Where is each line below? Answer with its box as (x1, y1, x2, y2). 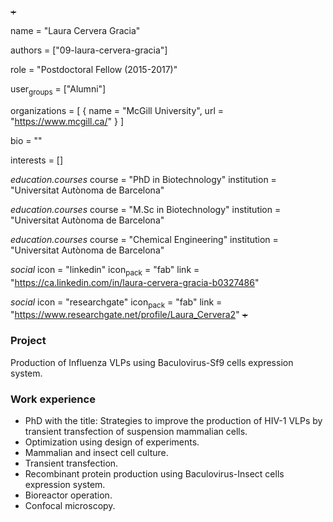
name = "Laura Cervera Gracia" (10, 25, 141, 36)
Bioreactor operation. (24, 489, 113, 501)
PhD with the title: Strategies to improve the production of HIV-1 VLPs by (24, 414, 323, 426)
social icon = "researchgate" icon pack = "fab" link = (10, 296, 223, 310)
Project (10, 334, 47, 348)
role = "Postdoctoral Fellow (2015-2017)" (10, 64, 178, 75)
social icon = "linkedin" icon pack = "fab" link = (10, 263, 200, 278)
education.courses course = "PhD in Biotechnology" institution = (10, 173, 277, 185)
